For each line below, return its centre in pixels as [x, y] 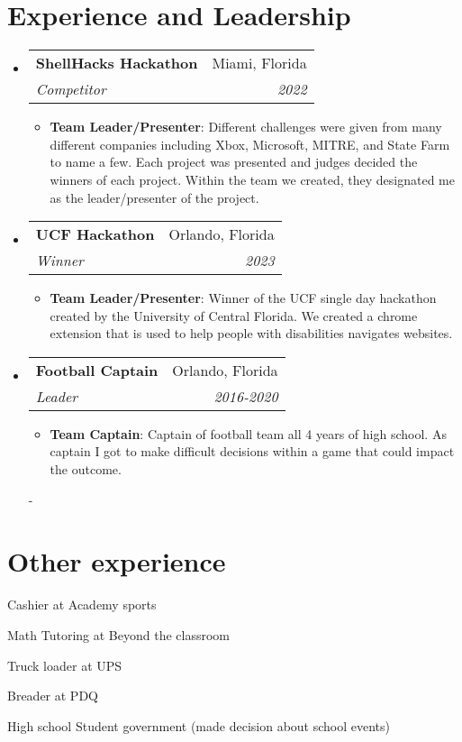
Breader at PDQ [53, 696]
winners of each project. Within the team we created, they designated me [252, 179]
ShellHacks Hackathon [117, 63]
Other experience [117, 561]
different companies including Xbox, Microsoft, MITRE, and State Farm [250, 144]
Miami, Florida [259, 63]
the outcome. [86, 469]
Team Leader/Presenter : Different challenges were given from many [246, 127]
